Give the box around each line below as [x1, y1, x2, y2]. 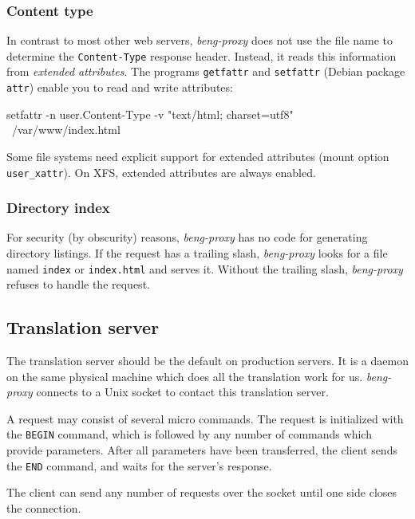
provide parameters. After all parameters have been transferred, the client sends [6, 442, 397, 458]
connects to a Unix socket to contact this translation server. [36, 383, 329, 400]
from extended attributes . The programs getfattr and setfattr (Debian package [6, 63, 405, 80]
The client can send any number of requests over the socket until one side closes [6, 484, 397, 501]
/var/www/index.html [11, 121, 121, 138]
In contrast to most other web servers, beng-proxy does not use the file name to [6, 32, 393, 49]
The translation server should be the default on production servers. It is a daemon [6, 352, 409, 369]
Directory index [6, 198, 110, 218]
